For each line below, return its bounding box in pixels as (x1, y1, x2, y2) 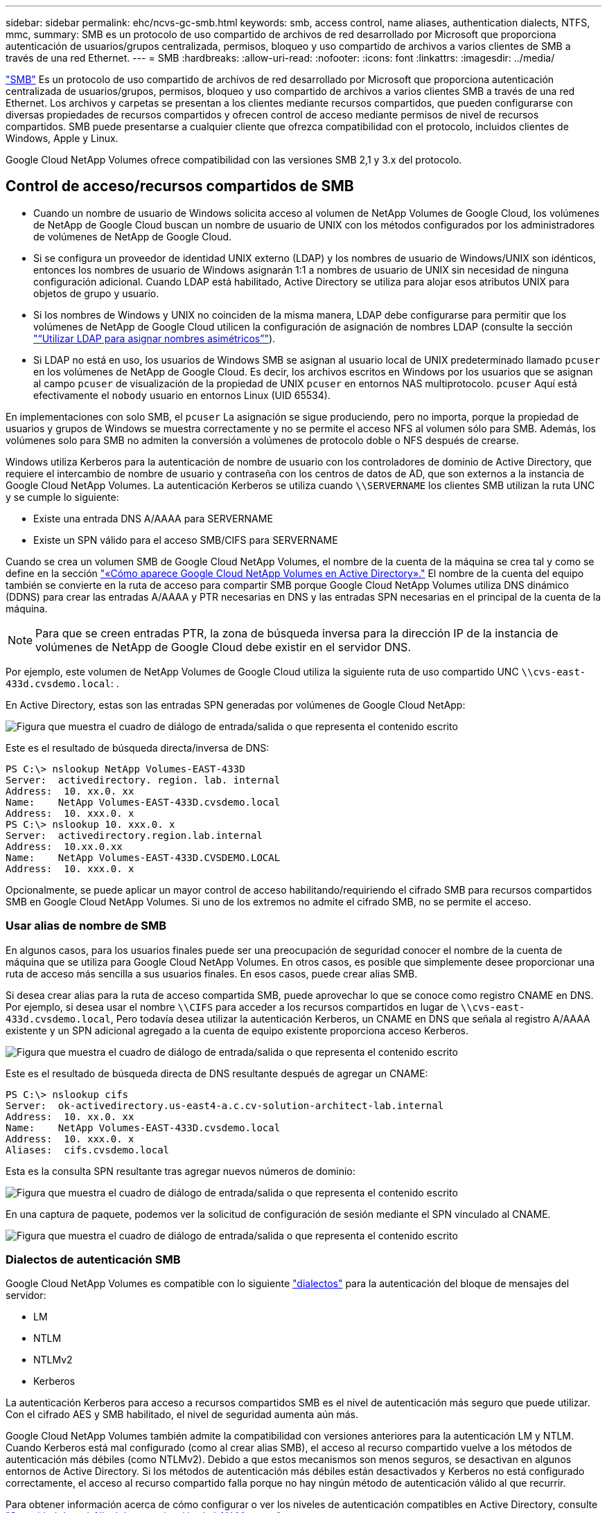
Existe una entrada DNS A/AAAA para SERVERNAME (33, 512, 273, 524)
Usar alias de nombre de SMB (6, 919, 167, 933)
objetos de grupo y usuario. (33, 287, 159, 299)
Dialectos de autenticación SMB (6, 1252, 181, 1266)
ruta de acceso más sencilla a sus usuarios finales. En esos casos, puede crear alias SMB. (6, 967, 418, 980)
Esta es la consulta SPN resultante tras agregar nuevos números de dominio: (6, 1165, 355, 1177)
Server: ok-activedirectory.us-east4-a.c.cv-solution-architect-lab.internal (6, 1099, 444, 1111)
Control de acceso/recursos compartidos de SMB (6, 177, 354, 195)
